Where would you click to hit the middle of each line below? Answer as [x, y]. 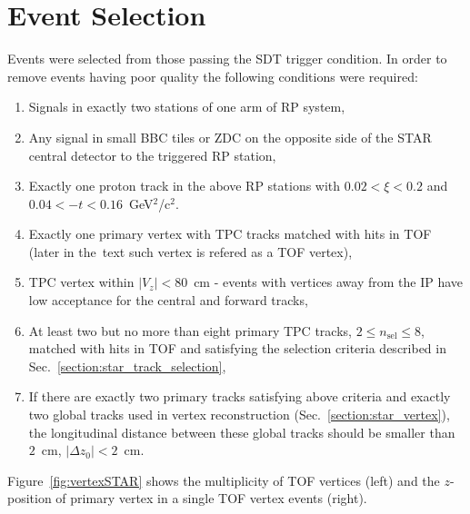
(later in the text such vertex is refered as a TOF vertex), [190, 251]
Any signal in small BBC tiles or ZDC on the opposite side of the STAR [230, 137]
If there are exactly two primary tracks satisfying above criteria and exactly [240, 396]
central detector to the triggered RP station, [152, 155]
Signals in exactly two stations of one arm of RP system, [187, 107]
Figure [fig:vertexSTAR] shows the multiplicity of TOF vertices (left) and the [224, 480]
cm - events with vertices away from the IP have [329, 282]
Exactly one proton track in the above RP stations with [185, 186]
